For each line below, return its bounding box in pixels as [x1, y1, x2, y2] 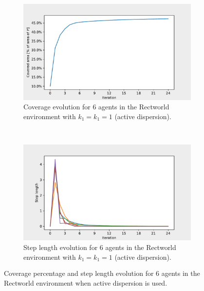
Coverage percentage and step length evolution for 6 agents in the [4, 268, 200, 278]
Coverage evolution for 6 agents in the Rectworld [23, 102, 169, 112]
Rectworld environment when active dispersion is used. [4, 277, 167, 288]
